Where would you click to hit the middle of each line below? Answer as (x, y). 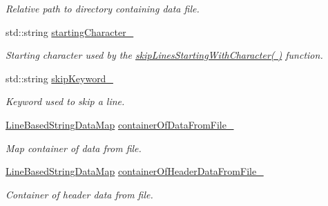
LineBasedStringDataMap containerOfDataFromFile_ (120, 124)
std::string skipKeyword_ (59, 78)
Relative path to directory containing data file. (103, 8)
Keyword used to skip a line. (65, 101)
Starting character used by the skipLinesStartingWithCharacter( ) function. (164, 55)
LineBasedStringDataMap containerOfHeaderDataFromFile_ (135, 171)
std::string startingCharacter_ (70, 31)
